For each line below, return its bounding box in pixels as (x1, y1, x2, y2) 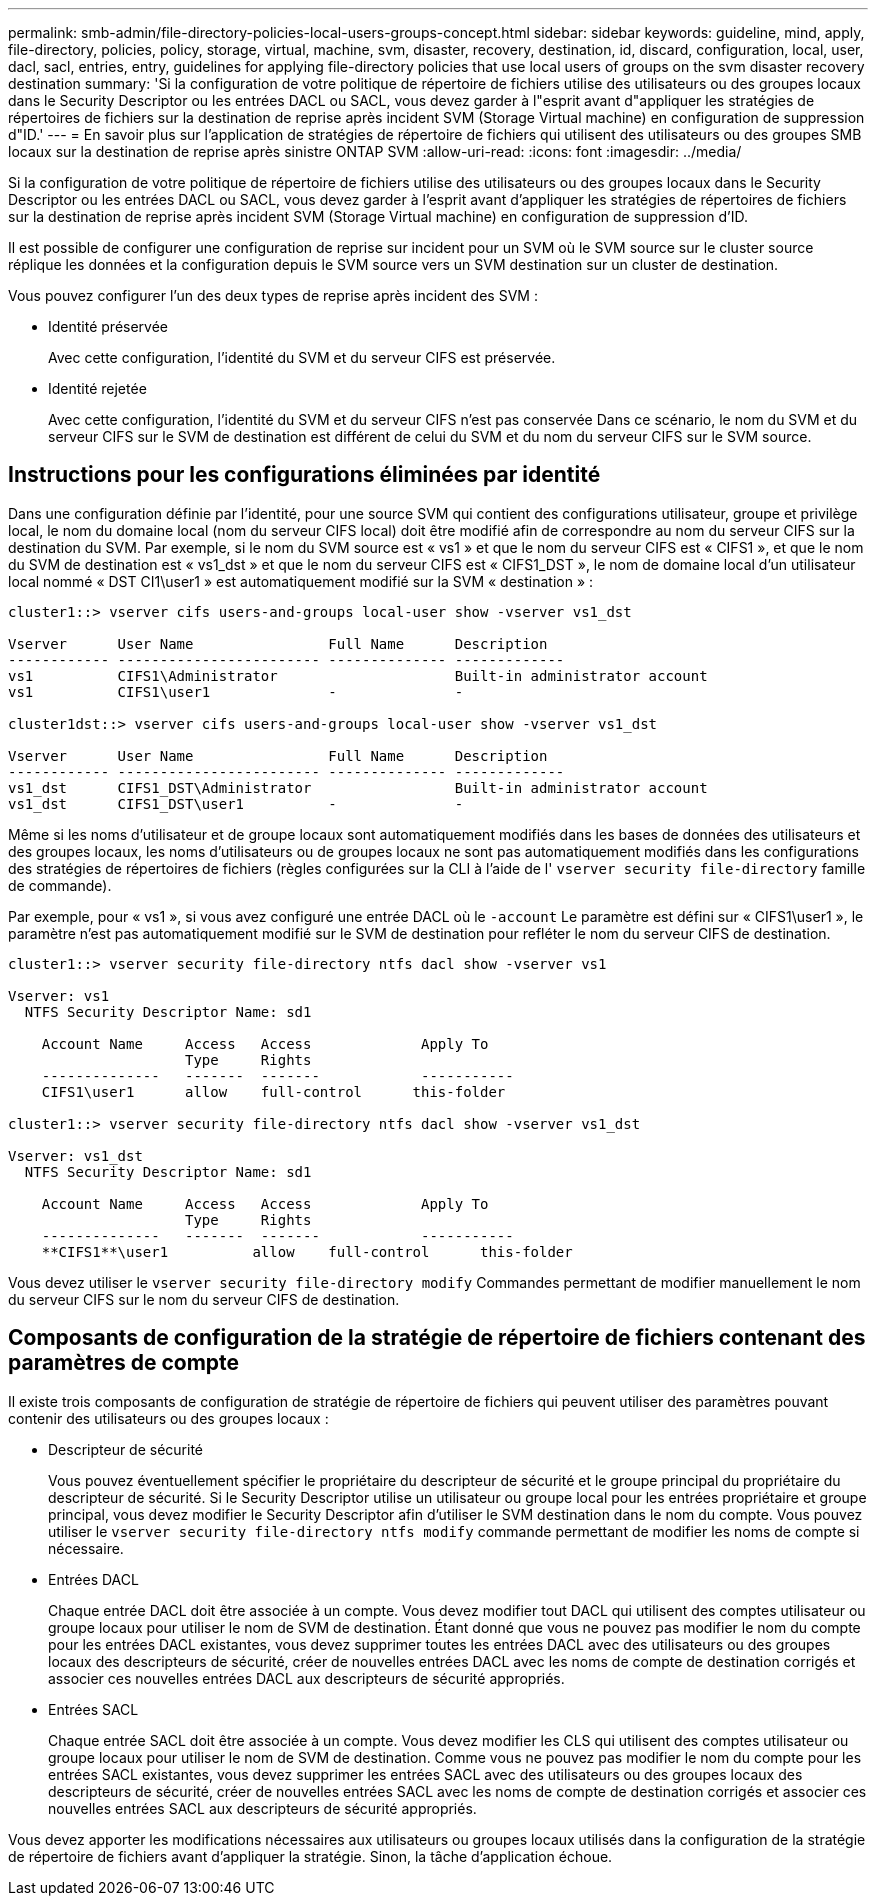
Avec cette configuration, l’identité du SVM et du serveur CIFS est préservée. (48, 349, 556, 366)
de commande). (8, 876, 112, 894)
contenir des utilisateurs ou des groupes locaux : (8, 1409, 329, 1427)
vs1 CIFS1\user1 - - (8, 683, 464, 700)
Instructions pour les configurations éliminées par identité (8, 462, 601, 488)
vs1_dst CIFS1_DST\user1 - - (8, 795, 464, 812)
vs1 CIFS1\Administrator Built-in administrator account (8, 667, 708, 684)
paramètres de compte (8, 1350, 240, 1376)
